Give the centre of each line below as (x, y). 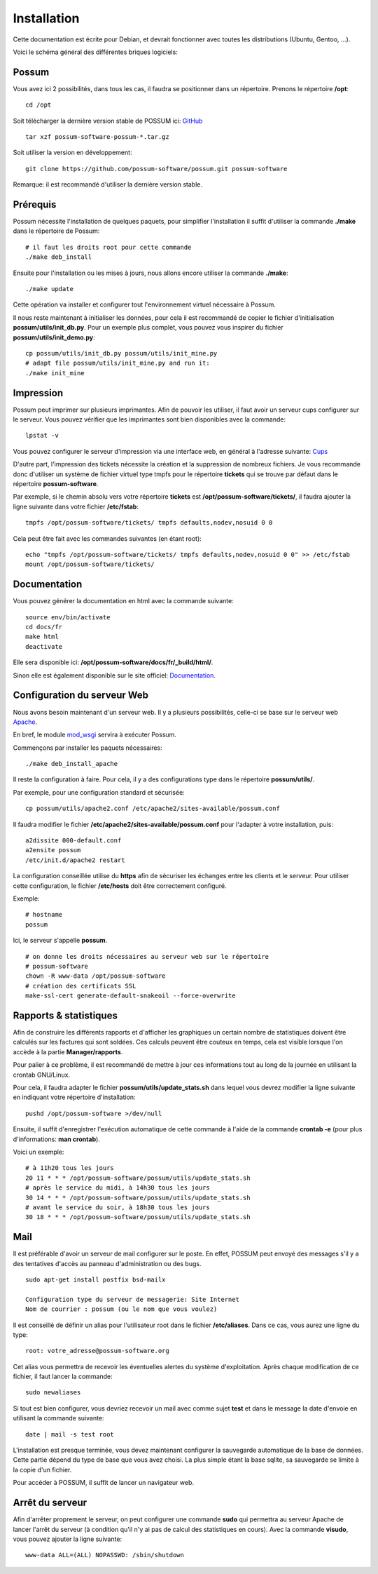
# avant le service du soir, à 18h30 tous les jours (118, 1207)
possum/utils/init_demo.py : (54, 337)
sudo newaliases (53, 1393)
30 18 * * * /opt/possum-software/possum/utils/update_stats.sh (138, 1217)
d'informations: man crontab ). (57, 1139)
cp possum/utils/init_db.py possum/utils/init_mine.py (121, 353)
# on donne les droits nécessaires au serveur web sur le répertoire (147, 956)
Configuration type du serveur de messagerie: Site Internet (132, 1299)
